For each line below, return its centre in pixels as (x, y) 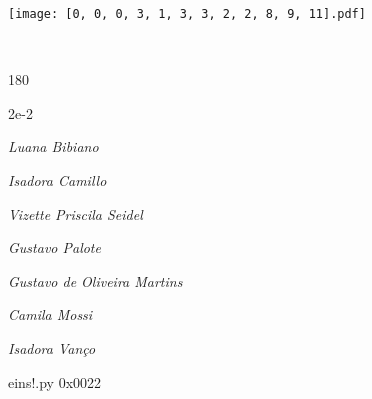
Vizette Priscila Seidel (75, 213)
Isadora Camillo (57, 180)
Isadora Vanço (52, 348)
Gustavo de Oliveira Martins (95, 280)
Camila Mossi (50, 314)
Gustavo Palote (54, 247)
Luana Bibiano (53, 146)
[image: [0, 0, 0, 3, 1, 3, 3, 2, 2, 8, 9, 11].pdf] (187, 14)
